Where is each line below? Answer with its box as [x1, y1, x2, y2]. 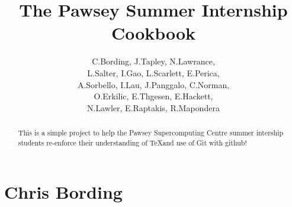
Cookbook [111, 21, 196, 45]
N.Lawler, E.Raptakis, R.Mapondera [87, 101, 220, 114]
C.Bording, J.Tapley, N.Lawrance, [92, 55, 215, 67]
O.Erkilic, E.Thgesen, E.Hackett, [94, 90, 213, 102]
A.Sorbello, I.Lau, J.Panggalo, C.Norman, [77, 78, 230, 90]
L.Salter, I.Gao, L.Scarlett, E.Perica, [87, 66, 220, 79]
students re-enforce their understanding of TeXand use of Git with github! [18, 137, 247, 147]
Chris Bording [4, 180, 123, 204]
